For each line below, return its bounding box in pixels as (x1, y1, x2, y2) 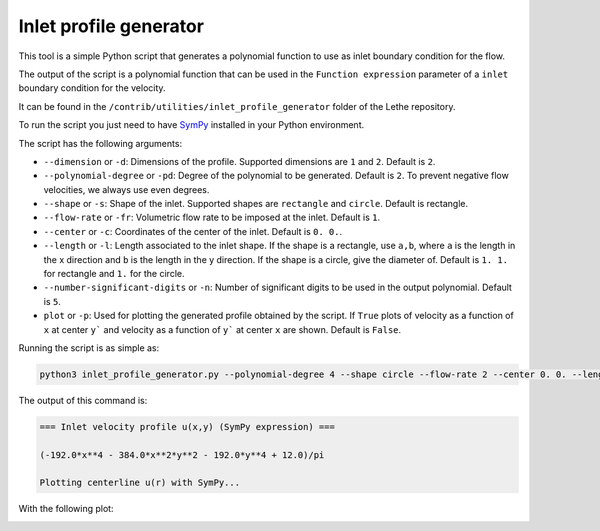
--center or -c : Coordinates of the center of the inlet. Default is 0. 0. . (43, 225, 343, 237)
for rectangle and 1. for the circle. (43, 268, 185, 280)
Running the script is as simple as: (18, 341, 160, 354)
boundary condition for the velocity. (18, 82, 166, 94)
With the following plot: (18, 503, 114, 515)
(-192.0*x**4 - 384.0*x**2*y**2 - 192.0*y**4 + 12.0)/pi (39, 449, 325, 460)
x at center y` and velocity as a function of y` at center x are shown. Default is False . (43, 323, 402, 335)
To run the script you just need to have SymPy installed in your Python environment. (18, 119, 365, 131)
